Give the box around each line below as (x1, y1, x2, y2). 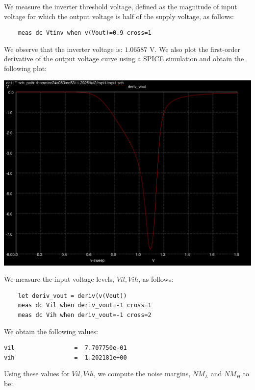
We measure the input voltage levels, (4, 274, 114, 284)
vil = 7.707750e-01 (4, 344, 127, 352)
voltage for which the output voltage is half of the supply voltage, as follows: (4, 11, 234, 21)
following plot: (4, 63, 47, 73)
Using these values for (4, 368, 70, 379)
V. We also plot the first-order (149, 44, 240, 54)
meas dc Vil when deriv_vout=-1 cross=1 (18, 302, 152, 309)
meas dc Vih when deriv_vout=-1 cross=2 (18, 311, 152, 318)
